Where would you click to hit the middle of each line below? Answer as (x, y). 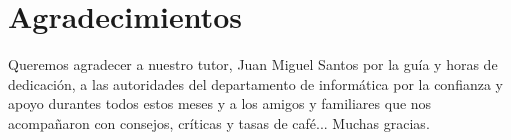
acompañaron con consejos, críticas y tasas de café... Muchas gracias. (219, 122)
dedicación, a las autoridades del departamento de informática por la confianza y (255, 83)
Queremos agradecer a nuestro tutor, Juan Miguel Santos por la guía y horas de (253, 64)
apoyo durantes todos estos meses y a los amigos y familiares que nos (220, 103)
